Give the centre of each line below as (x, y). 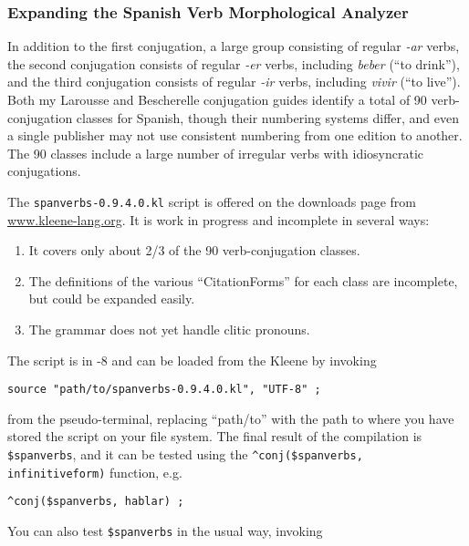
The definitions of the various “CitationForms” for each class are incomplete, (243, 280)
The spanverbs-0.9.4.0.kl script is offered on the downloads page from (212, 201)
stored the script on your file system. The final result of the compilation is (215, 436)
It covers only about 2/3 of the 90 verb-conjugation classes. (194, 250)
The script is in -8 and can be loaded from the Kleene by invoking (192, 360)
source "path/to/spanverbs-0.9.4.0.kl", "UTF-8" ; (164, 390)
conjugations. (44, 171)
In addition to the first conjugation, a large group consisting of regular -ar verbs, (234, 46)
